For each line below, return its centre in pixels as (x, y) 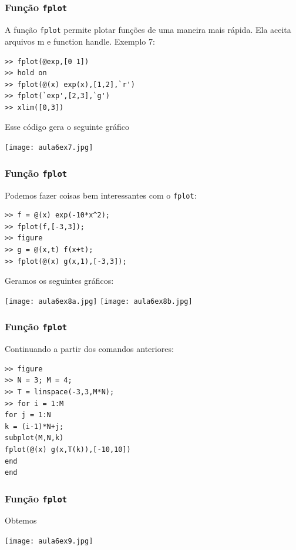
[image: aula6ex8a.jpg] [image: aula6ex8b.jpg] (99, 301)
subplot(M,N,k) (34, 438)
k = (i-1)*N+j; (34, 426)
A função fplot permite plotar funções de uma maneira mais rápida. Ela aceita (148, 30)
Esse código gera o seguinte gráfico (67, 127)
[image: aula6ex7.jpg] (49, 148)
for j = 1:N (28, 415)
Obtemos (21, 520)
